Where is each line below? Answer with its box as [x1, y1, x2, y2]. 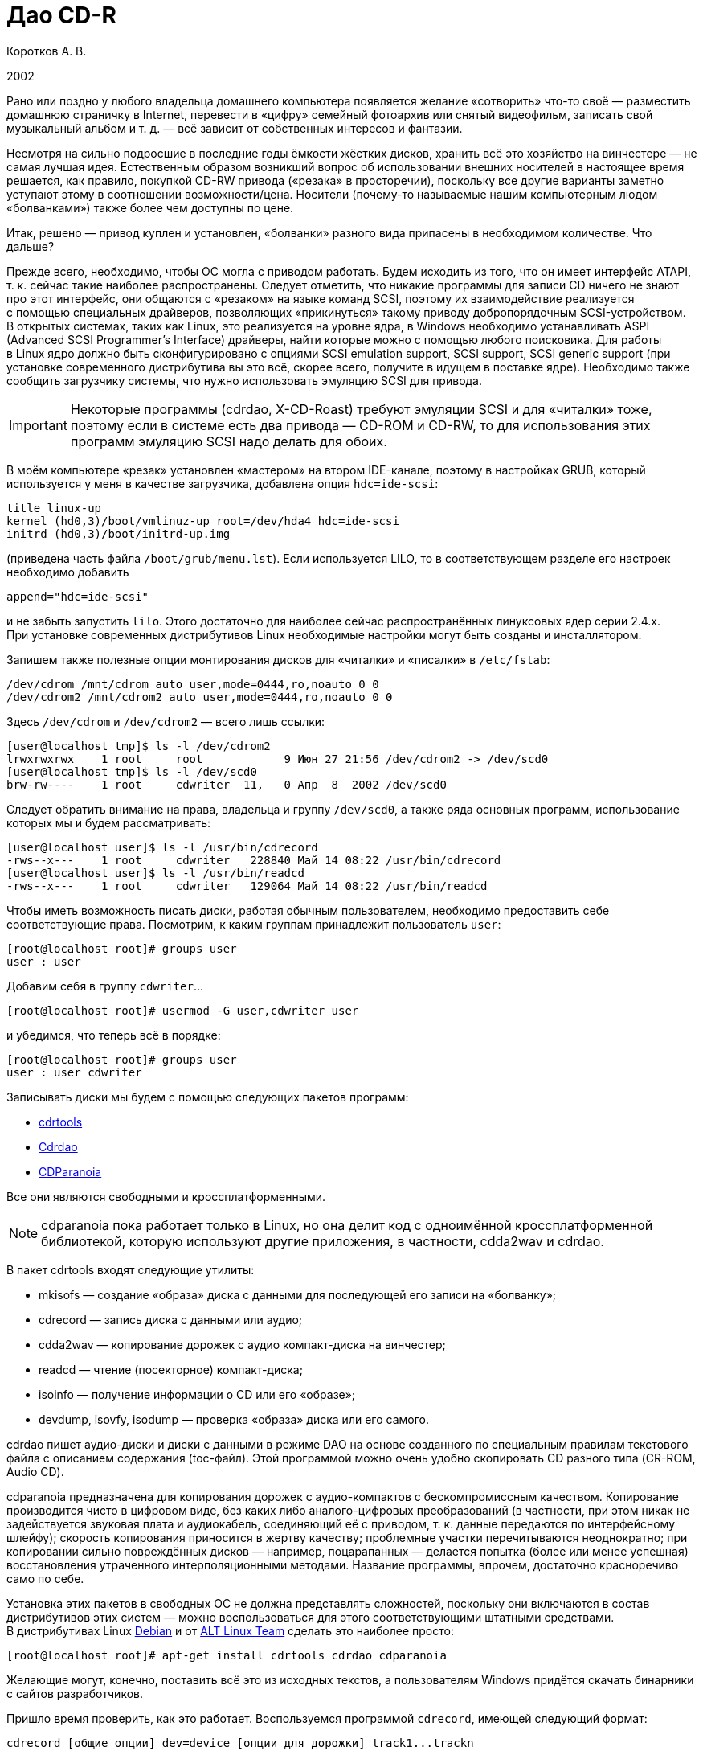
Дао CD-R [6, 2, 116, 29]
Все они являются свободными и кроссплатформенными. [6, 1189, 326, 1204]
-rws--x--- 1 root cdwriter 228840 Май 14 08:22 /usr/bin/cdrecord [6, 853, 501, 867]
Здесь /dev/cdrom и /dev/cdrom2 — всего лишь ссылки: [6, 714, 325, 728]
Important [9, 416, 67, 433]
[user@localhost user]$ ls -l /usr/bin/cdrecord [6, 840, 318, 854]
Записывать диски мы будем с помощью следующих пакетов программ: [6, 1089, 409, 1104]
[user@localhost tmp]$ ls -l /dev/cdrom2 [6, 739, 271, 752]
